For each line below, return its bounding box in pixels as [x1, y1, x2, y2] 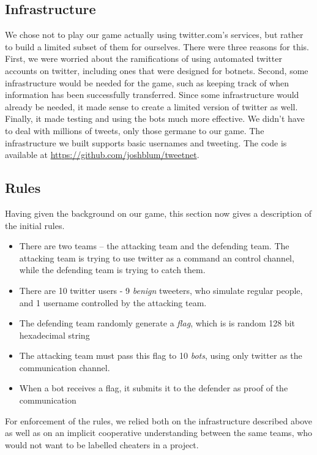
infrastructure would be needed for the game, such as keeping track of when [5, 76, 289, 89]
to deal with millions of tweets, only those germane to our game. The [5, 124, 264, 137]
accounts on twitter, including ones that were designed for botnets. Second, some [5, 64, 308, 77]
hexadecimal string [19, 328, 90, 341]
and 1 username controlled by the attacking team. [19, 296, 207, 309]
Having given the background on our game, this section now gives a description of [5, 206, 311, 219]
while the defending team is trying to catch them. [19, 263, 206, 276]
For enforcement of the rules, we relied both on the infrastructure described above [5, 414, 313, 427]
